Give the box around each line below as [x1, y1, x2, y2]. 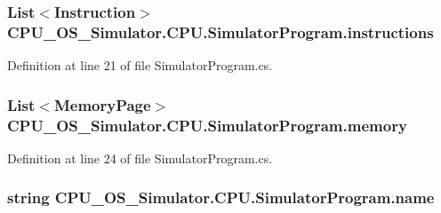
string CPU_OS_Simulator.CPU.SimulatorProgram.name [7, 186, 435, 209]
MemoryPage [53, 93, 151, 115]
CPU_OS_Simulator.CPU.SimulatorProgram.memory [7, 114, 407, 136]
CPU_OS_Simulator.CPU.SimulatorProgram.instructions [7, 20, 434, 43]
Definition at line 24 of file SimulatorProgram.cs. [7, 148, 273, 167]
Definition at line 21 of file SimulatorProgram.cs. [7, 56, 273, 75]
